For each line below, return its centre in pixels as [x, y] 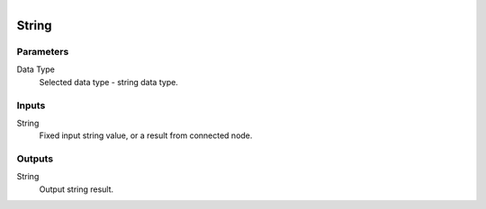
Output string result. [76, 189]
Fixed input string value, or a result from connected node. [146, 135]
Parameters [43, 51]
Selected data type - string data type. [109, 82]
